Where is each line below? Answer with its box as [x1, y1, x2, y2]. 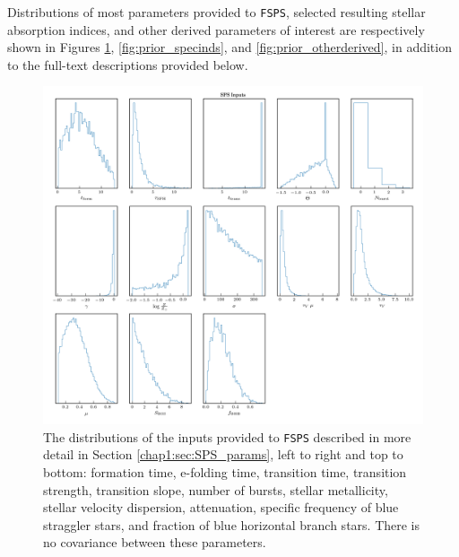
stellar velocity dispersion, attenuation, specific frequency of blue [43, 498, 399, 517]
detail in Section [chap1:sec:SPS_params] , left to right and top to [43, 445, 403, 464]
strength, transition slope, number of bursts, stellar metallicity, [43, 480, 388, 499]
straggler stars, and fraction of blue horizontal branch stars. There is [43, 515, 420, 534]
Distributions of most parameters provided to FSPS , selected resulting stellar [7, 3, 426, 21]
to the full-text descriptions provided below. [7, 55, 248, 74]
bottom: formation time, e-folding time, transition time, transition [43, 463, 407, 482]
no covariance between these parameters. [43, 533, 266, 552]
